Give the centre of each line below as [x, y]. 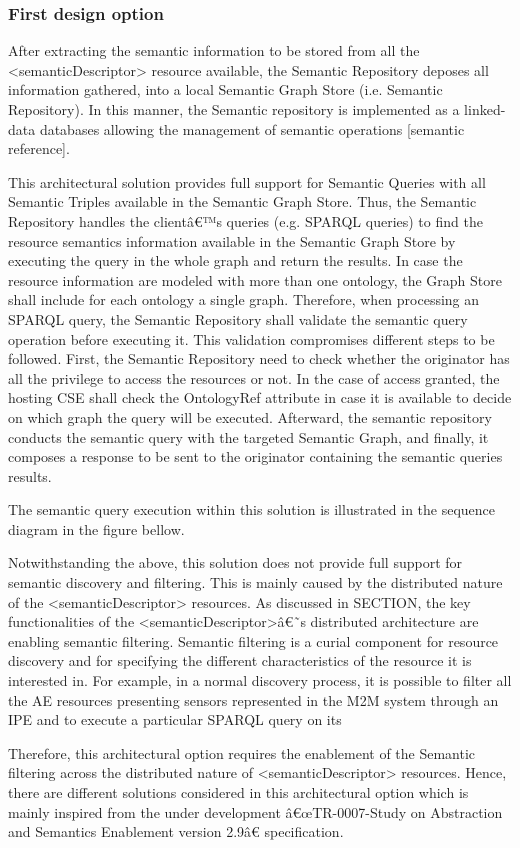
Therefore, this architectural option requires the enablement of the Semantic [242, 752]
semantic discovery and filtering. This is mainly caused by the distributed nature [255, 582]
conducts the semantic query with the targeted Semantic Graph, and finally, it [248, 436]
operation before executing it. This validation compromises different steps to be [251, 338]
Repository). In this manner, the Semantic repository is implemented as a [234, 109]
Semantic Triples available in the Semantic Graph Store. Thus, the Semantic [242, 201]
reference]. [39, 148]
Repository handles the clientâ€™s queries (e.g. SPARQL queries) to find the [245, 220]
